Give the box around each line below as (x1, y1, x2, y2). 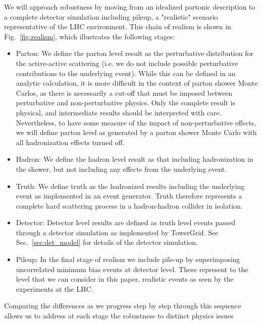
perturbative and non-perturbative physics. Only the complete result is (16, 97, 235, 108)
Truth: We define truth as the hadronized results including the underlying (16, 180, 245, 191)
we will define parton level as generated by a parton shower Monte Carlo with (16, 127, 257, 138)
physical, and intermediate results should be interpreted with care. (16, 107, 222, 117)
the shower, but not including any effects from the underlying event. (16, 163, 227, 174)
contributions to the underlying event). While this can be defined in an (16, 68, 236, 78)
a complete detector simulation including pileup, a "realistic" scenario (4, 11, 218, 22)
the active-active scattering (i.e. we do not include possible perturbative (16, 57, 238, 68)
